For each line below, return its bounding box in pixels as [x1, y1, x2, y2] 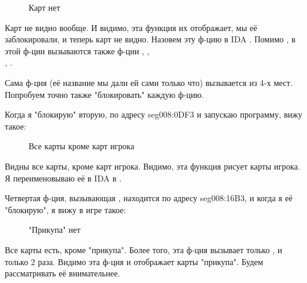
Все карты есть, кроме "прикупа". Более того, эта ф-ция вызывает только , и [5, 243, 283, 256]
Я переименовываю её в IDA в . [5, 171, 122, 184]
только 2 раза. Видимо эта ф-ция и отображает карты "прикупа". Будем [5, 255, 263, 267]
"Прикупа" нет [29, 223, 80, 236]
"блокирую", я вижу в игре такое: [5, 203, 126, 216]
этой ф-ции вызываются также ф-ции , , [5, 44, 150, 57]
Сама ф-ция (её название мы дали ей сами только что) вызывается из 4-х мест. [5, 76, 293, 88]
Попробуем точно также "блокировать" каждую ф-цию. [5, 88, 204, 100]
